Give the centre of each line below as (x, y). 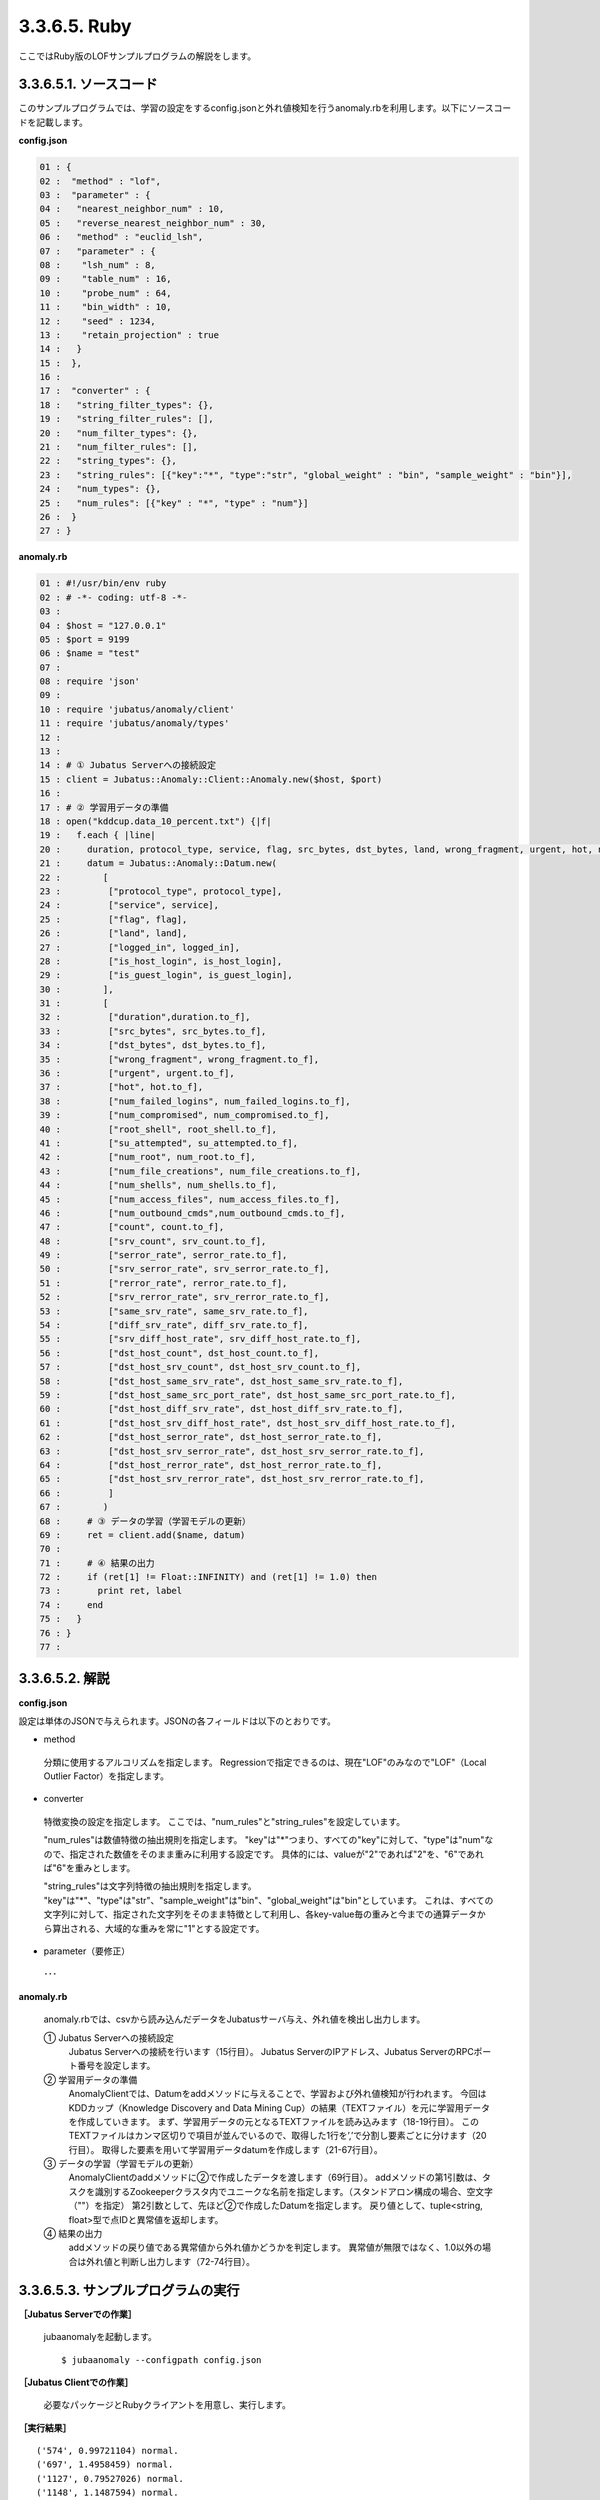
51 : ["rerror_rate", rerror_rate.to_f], (163, 1283)
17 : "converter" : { (95, 391)
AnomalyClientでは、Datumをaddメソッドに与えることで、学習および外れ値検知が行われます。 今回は (277, 2094)
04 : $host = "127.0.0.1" (103, 625)
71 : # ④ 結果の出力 (97, 1563)
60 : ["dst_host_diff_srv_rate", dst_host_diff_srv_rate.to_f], (221, 1409)
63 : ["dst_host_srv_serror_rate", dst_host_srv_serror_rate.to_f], (232, 1451)
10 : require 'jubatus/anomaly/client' (137, 709)
